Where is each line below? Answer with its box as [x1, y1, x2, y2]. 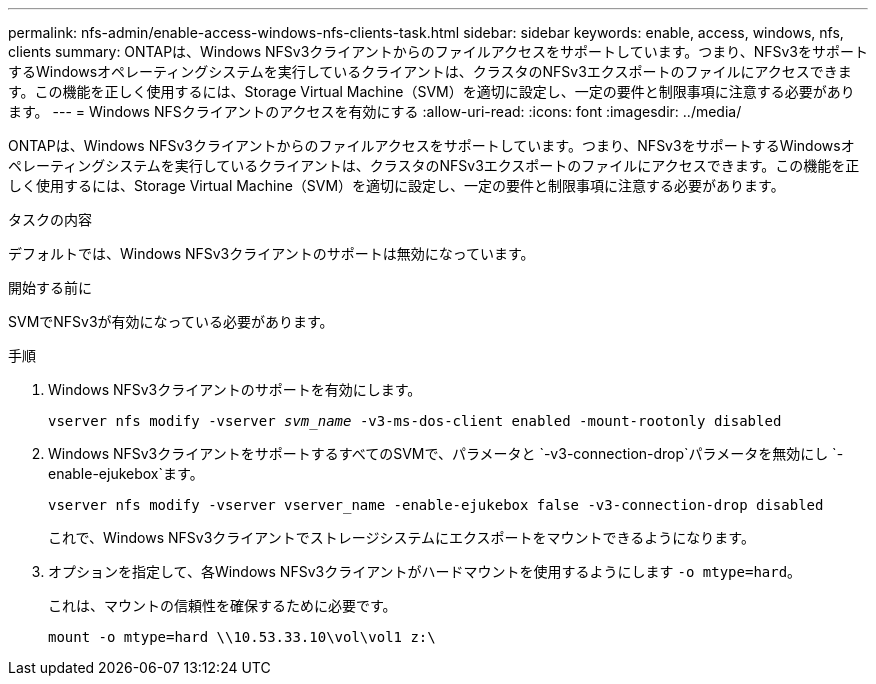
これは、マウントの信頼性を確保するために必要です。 [48, 597, 397, 614]
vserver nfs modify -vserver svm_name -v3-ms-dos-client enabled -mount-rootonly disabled [48, 413, 782, 429]
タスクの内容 [8, 211, 92, 228]
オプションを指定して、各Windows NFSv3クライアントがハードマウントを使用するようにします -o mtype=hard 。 [48, 563, 802, 580]
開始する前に [8, 279, 92, 296]
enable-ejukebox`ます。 [48, 465, 204, 482]
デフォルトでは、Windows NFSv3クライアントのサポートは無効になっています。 [8, 245, 535, 262]
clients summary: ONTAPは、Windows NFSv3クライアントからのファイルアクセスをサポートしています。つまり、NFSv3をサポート [8, 43, 869, 60]
